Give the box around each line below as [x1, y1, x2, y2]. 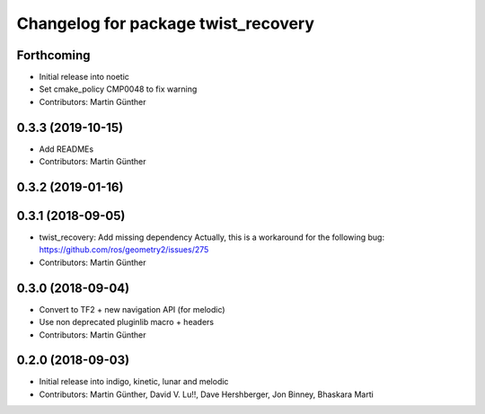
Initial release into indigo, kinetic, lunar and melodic [39, 376, 229, 387]
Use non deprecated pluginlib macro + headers [39, 317, 215, 328]
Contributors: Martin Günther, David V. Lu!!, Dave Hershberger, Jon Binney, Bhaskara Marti [39, 389, 375, 400]
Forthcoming [16, 48, 91, 63]
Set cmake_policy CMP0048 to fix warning [39, 84, 198, 94]
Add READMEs [39, 144, 94, 154]
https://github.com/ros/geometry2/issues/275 [39, 244, 209, 255]
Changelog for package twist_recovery [16, 13, 314, 33]
